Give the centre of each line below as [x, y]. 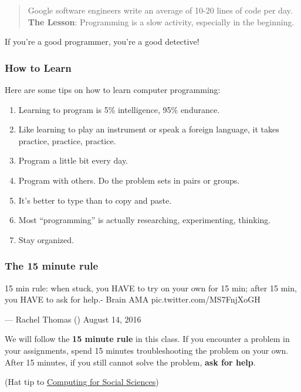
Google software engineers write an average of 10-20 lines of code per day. [160, 10]
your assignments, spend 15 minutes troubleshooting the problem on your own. [147, 350]
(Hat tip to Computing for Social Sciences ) [82, 382]
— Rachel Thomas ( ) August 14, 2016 [73, 319]
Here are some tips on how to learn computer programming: [113, 89]
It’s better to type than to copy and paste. [95, 200]
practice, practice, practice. [67, 140]
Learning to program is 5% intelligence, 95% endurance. [119, 109]
